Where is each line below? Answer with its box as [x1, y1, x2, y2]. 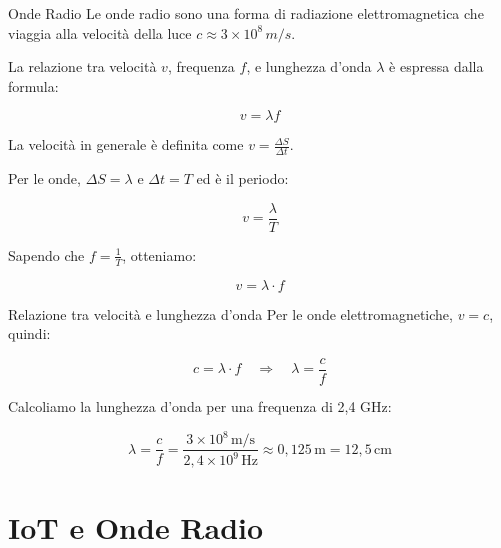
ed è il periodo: [196, 168, 289, 189]
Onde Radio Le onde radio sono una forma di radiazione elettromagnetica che [8, 3, 484, 23]
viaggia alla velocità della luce [8, 22, 192, 43]
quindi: [8, 323, 51, 344]
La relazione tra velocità [8, 56, 157, 77]
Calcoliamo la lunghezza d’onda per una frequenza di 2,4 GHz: [8, 395, 392, 416]
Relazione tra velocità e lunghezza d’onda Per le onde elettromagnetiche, [8, 303, 453, 324]
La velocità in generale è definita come [8, 134, 244, 155]
